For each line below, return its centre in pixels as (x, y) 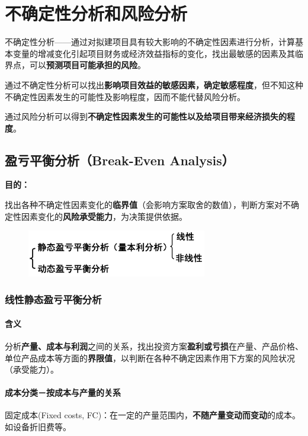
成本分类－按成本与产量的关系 (63, 392)
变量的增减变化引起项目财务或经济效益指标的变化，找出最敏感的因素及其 (154, 53)
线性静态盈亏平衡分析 (53, 299)
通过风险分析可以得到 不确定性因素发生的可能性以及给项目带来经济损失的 (146, 116)
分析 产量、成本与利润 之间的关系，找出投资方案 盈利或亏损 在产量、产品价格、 (154, 346)
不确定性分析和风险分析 (96, 13)
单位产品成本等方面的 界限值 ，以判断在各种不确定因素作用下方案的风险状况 (150, 358)
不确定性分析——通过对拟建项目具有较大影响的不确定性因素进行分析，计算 (150, 42)
